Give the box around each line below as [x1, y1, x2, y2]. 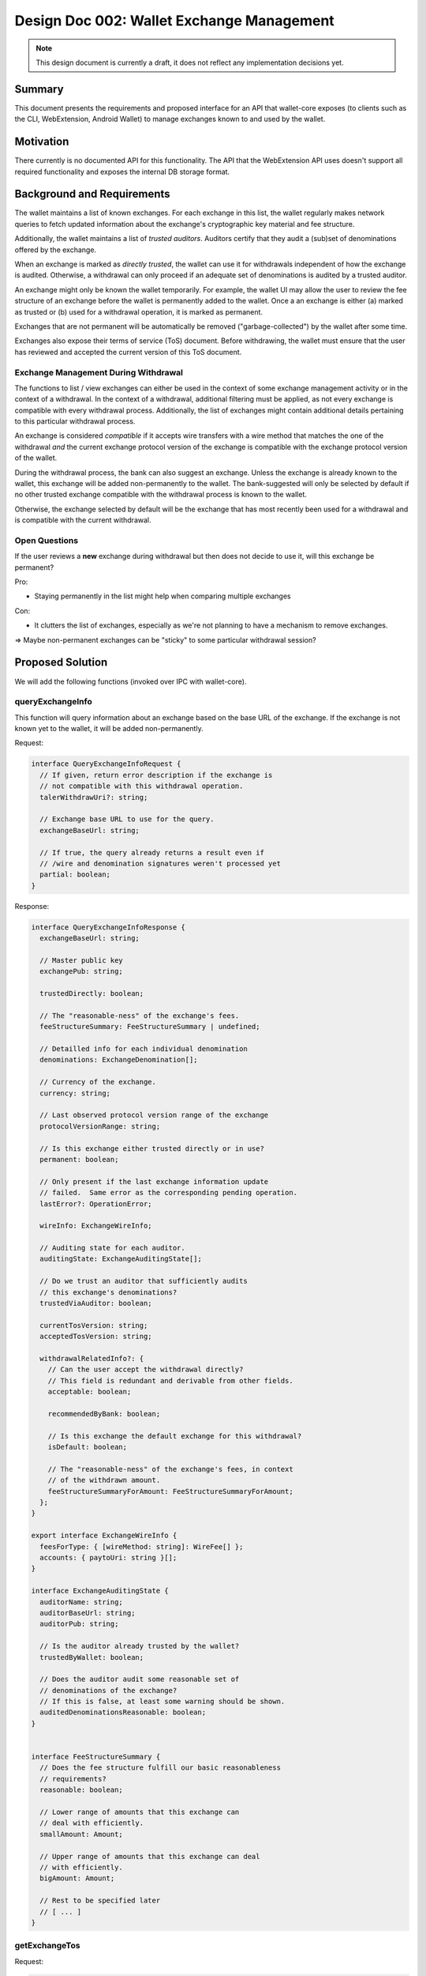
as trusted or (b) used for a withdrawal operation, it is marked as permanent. [14, 307, 263, 316]
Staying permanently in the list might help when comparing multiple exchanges [34, 591, 291, 601]
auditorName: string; [39, 1597, 124, 1606]
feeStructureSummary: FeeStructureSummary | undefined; [39, 1022, 260, 1031]
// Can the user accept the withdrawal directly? [47, 1365, 244, 1375]
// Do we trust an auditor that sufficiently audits [39, 1276, 248, 1286]
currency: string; [39, 1088, 110, 1098]
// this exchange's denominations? [39, 1288, 177, 1296]
